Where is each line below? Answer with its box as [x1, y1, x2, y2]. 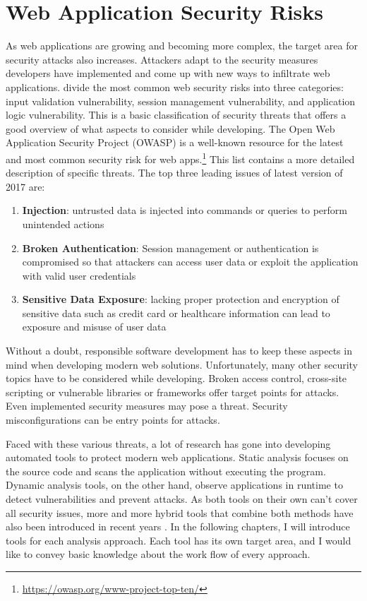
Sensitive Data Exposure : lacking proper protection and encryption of [22, 292, 339, 307]
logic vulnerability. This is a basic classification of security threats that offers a [6, 107, 347, 122]
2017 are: [6, 179, 45, 194]
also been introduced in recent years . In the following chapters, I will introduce [6, 519, 350, 534]
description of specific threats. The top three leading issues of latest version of [6, 165, 343, 180]
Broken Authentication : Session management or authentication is [22, 240, 319, 255]
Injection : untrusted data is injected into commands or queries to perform [22, 203, 347, 218]
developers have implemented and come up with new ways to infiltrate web [6, 66, 330, 81]
